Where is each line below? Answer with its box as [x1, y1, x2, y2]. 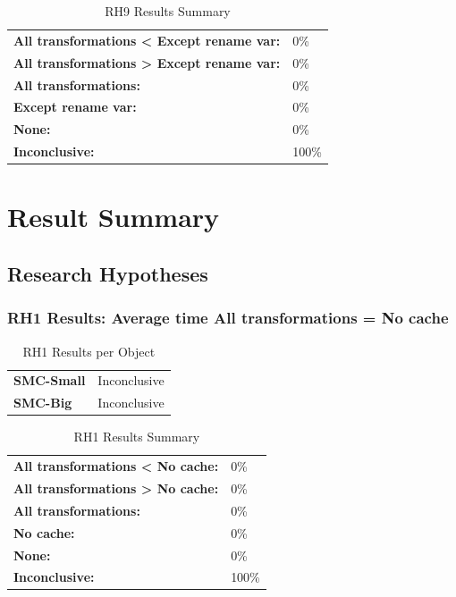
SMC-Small [13, 371, 86, 390]
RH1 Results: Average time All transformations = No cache [7, 307, 449, 329]
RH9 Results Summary [105, 2, 231, 20]
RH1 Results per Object [22, 341, 156, 360]
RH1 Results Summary [73, 427, 200, 446]
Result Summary [7, 198, 220, 235]
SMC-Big [13, 393, 72, 412]
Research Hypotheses [7, 259, 208, 287]
